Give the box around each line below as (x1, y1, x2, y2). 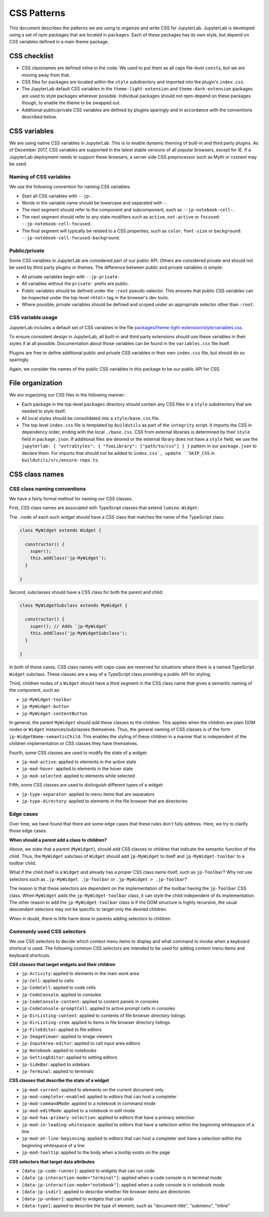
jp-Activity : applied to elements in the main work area (21, 971, 139, 977)
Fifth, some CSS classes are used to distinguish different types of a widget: (9, 782, 164, 788)
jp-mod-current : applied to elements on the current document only (21, 1086, 164, 1092)
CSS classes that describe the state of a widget (9, 1077, 110, 1083)
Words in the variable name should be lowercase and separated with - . (21, 200, 168, 205)
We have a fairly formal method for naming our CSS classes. (9, 496, 133, 502)
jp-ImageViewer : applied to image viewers (21, 1033, 113, 1039)
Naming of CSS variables (9, 173, 71, 180)
